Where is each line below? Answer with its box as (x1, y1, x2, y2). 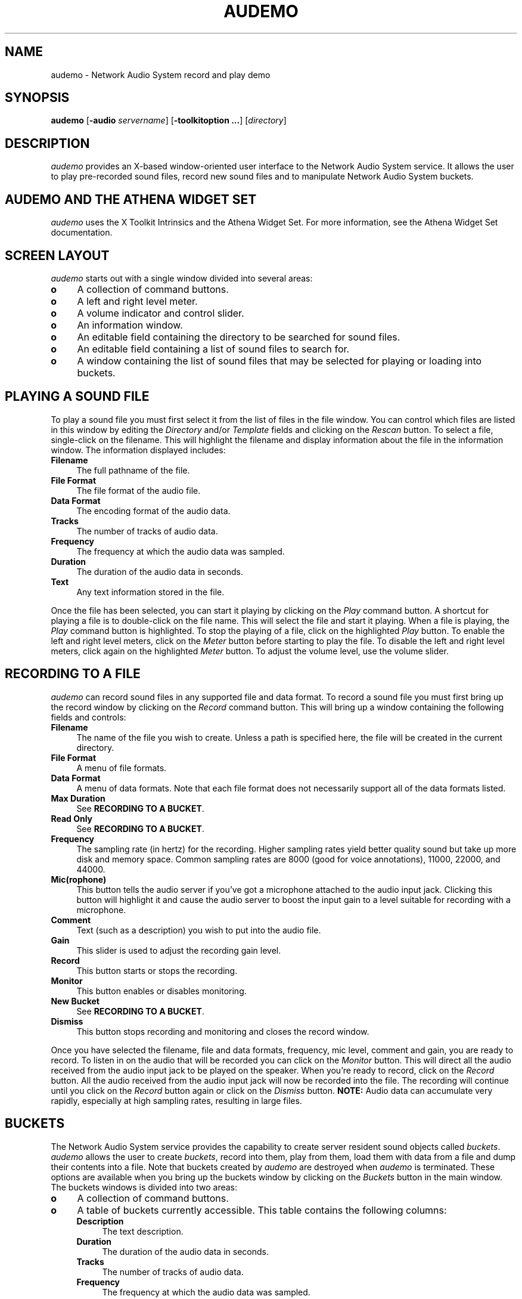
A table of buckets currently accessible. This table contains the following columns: (77, 1204, 447, 1216)
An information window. (77, 318, 183, 331)
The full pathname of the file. (76, 465, 190, 475)
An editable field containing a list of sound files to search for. (77, 342, 350, 355)
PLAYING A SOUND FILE (5, 389, 150, 404)
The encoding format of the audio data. (76, 505, 231, 516)
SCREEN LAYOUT (5, 248, 110, 263)
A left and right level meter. (77, 295, 198, 307)
